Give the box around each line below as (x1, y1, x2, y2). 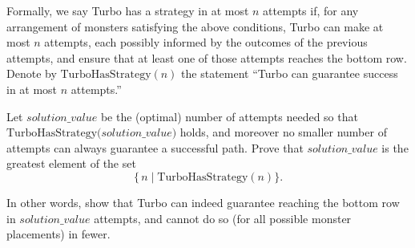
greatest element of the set (6, 155, 136, 172)
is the (381, 139, 409, 156)
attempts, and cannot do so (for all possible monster (94, 209, 352, 226)
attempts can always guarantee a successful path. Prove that (6, 139, 304, 156)
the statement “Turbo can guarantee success (181, 65, 398, 82)
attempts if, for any (263, 2, 359, 18)
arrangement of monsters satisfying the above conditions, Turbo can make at (6, 18, 384, 35)
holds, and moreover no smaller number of (179, 124, 387, 140)
